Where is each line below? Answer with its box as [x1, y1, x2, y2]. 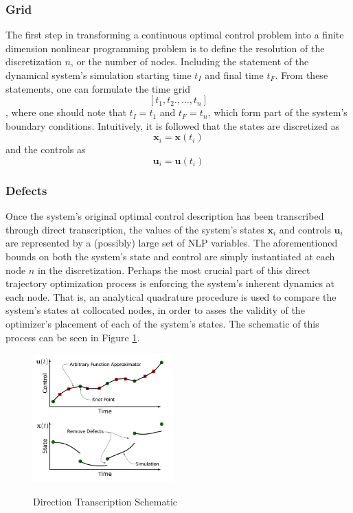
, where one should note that [5, 105, 126, 119]
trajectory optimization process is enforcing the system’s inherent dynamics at [5, 276, 335, 290]
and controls [279, 222, 331, 236]
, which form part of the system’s [207, 105, 348, 119]
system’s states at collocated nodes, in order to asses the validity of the [5, 303, 305, 317]
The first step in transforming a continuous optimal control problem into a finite [5, 27, 344, 42]
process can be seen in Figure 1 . [5, 330, 140, 344]
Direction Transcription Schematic [33, 494, 178, 508]
